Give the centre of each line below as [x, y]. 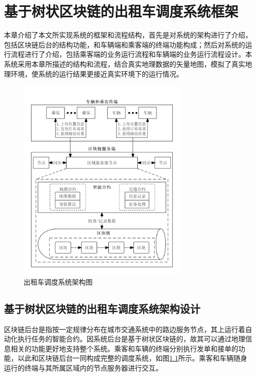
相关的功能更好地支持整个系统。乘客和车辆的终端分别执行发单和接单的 [124, 348]
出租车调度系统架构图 [58, 281]
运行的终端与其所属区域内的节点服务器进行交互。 [83, 367]
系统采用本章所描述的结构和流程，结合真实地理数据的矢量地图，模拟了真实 [125, 63]
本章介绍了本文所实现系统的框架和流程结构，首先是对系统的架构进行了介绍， [128, 35]
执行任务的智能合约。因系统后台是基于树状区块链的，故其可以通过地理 [131, 339]
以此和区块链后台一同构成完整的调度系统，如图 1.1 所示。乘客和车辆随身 [132, 358]
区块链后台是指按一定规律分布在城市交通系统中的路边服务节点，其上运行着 [125, 329]
